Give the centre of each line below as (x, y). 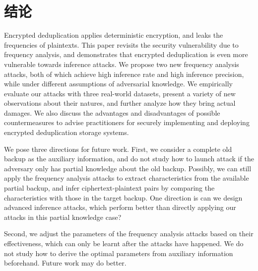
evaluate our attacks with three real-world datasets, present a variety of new (120, 93)
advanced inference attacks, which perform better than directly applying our (120, 207)
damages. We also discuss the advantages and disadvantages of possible (112, 112)
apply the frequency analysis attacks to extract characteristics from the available (127, 178)
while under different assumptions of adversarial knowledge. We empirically (118, 84)
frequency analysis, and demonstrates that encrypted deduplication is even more (126, 54)
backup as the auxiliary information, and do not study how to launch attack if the (129, 159)
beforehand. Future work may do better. (65, 263)
